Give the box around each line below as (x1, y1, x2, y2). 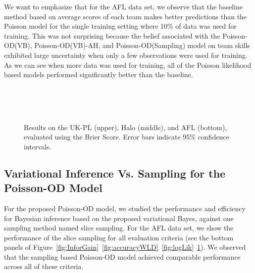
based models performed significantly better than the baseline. (4, 69, 193, 80)
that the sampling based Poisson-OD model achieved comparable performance (4, 251, 241, 262)
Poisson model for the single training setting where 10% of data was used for (4, 21, 237, 31)
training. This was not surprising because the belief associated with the (4, 30, 220, 41)
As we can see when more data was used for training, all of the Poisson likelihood (4, 59, 252, 70)
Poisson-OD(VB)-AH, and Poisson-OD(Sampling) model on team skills (34, 40, 250, 50)
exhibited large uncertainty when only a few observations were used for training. (4, 49, 248, 60)
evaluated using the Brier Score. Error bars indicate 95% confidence (24, 132, 229, 142)
